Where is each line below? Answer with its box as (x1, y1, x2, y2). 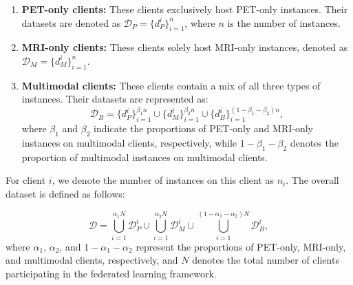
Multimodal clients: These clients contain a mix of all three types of (21, 78, 321, 92)
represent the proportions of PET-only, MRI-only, (136, 239, 346, 253)
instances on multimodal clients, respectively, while (21, 136, 237, 149)
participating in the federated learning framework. (6, 266, 217, 280)
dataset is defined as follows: (6, 186, 125, 200)
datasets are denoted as (21, 15, 121, 30)
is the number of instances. (227, 15, 341, 30)
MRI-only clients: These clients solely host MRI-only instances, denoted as (21, 40, 348, 54)
